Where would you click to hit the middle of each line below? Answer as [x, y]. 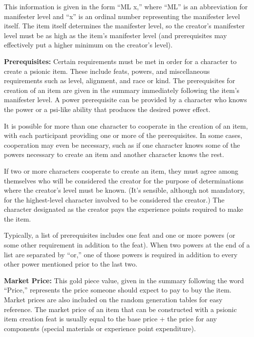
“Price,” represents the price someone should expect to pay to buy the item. [118, 290]
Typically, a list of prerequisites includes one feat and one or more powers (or [120, 235]
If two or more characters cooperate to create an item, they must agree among [121, 170]
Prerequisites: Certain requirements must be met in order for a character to [120, 61]
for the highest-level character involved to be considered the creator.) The [114, 199]
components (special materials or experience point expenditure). [100, 328]
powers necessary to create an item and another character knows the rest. [114, 154]
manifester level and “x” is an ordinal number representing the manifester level [122, 16]
